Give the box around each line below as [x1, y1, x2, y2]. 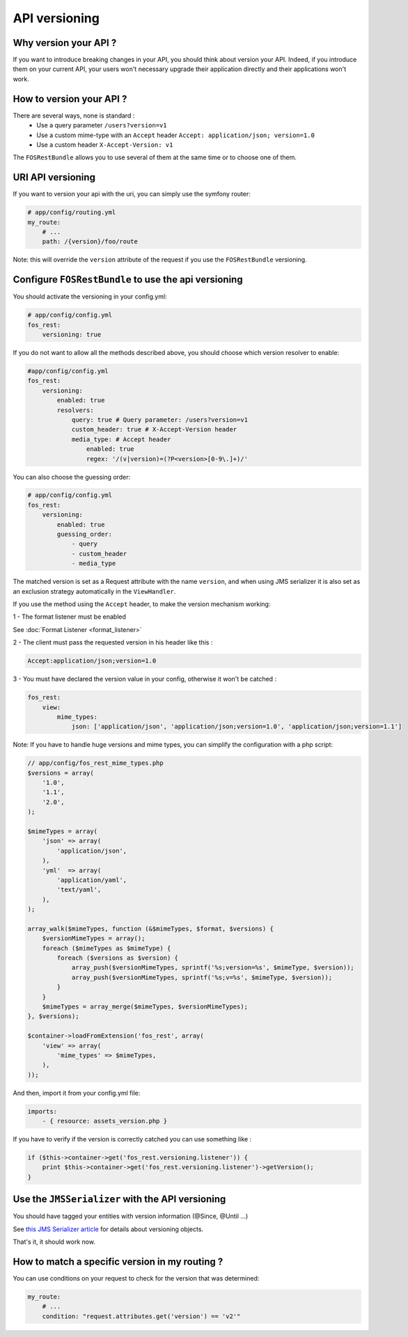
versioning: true [42, 331, 102, 339]
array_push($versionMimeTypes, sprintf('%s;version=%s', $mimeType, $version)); [71, 964, 354, 972]
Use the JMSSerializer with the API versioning [13, 1194, 226, 1205]
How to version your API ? [13, 93, 127, 104]
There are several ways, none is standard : [13, 111, 135, 120]
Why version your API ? [13, 37, 117, 49]
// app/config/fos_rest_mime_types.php [27, 759, 164, 767]
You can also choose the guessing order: [13, 473, 131, 481]
